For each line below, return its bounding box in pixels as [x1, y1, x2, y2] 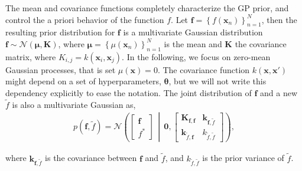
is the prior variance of [202, 152, 284, 164]
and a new [259, 86, 297, 98]
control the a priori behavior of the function [5, 13, 164, 25]
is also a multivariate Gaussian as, [12, 98, 136, 110]
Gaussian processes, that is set [5, 63, 116, 75]
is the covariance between [45, 152, 137, 164]
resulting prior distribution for [5, 26, 115, 38]
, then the [261, 13, 297, 25]
